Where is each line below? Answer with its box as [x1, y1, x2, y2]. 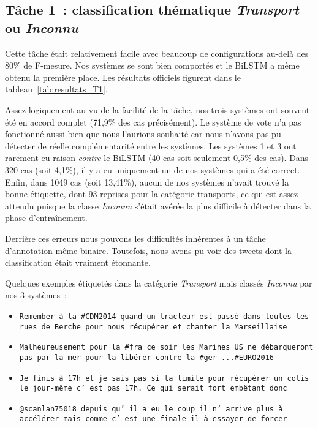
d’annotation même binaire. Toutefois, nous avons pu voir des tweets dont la [5, 244, 292, 257]
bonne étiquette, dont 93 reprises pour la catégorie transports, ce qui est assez [5, 187, 298, 200]
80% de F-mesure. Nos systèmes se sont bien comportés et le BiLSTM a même [5, 59, 300, 72]
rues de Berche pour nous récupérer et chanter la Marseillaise [19, 322, 287, 331]
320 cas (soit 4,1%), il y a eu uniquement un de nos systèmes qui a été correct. [5, 163, 300, 176]
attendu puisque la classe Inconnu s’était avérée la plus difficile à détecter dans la [5, 199, 311, 212]
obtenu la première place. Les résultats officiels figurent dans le [5, 70, 241, 83]
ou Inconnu [5, 18, 78, 37]
